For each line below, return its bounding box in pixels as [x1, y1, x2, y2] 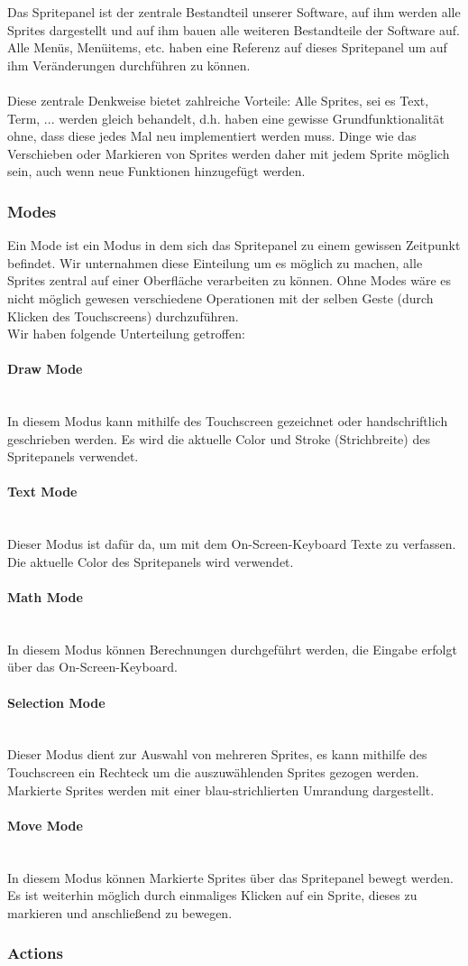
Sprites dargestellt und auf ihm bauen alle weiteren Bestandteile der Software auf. [7, 20, 460, 39]
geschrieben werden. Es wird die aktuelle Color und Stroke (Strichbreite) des [7, 429, 430, 448]
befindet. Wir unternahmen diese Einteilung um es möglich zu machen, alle [7, 253, 423, 272]
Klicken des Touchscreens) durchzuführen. [7, 306, 239, 325]
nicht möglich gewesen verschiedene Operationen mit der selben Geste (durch [7, 288, 434, 307]
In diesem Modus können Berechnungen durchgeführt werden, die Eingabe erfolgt [7, 639, 457, 658]
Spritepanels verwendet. [7, 447, 139, 466]
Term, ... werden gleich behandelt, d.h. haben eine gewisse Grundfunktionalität [7, 108, 445, 127]
